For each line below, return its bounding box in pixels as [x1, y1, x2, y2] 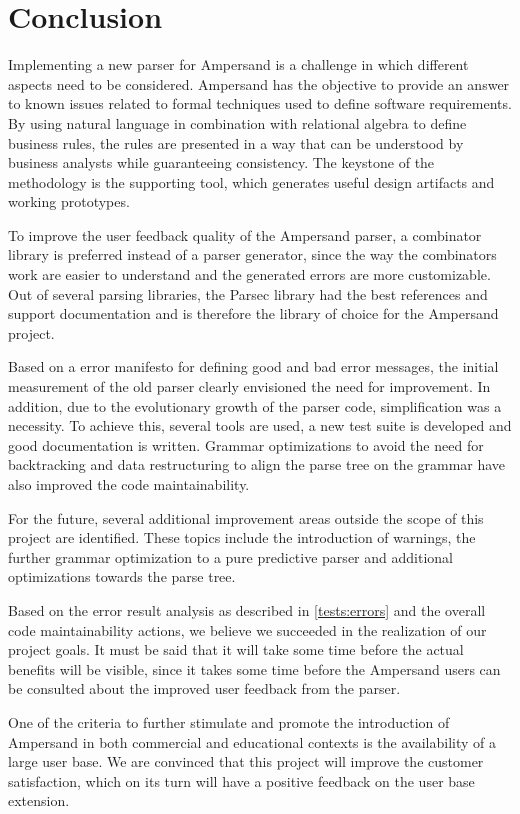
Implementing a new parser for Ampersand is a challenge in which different [8, 54, 469, 75]
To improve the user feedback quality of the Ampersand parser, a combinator [8, 224, 482, 245]
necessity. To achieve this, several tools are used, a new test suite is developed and [8, 415, 512, 436]
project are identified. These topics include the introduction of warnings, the [8, 527, 476, 548]
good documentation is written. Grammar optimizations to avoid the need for [8, 434, 484, 455]
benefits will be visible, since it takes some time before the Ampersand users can [8, 658, 501, 679]
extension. [8, 790, 70, 811]
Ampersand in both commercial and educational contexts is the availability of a [8, 731, 496, 752]
